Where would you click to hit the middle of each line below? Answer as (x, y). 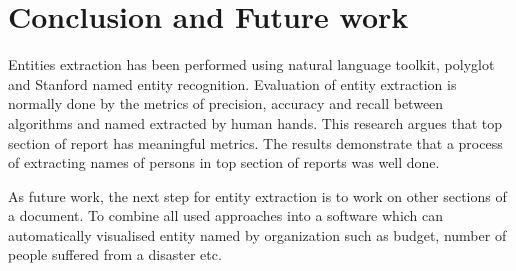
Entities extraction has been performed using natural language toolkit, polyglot (251, 64)
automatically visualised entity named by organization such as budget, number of (257, 234)
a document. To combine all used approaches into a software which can (226, 215)
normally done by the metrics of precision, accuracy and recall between (226, 103)
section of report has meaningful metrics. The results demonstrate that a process (255, 142)
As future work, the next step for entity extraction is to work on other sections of (257, 195)
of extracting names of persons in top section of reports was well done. (224, 162)
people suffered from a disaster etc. (115, 254)
